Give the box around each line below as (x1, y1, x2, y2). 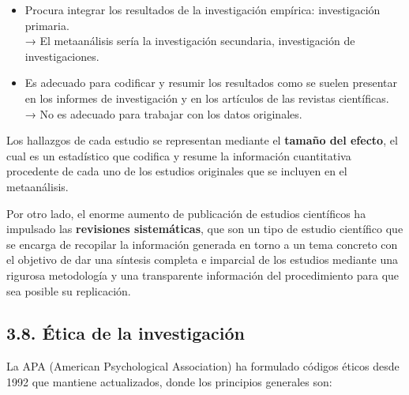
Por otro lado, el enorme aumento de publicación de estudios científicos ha (6, 205, 366, 221)
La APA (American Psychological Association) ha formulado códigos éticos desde (6, 358, 400, 374)
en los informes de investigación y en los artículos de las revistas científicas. (24, 89, 389, 106)
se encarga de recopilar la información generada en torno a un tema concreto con (6, 235, 398, 252)
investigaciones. (24, 47, 99, 64)
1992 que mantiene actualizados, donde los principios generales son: (6, 373, 332, 389)
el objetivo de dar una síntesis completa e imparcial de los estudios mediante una (6, 251, 398, 268)
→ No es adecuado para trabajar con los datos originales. (24, 105, 302, 122)
